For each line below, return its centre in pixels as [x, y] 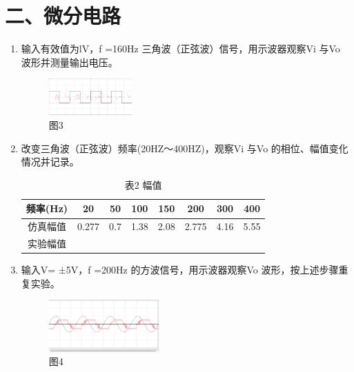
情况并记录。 [50, 162]
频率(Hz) [47, 208]
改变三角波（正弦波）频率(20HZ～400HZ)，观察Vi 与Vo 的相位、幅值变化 [185, 148]
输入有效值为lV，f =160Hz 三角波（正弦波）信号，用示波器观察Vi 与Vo [180, 49]
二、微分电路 [63, 15]
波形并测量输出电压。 [69, 62]
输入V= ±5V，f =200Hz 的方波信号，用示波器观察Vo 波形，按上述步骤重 [185, 270]
